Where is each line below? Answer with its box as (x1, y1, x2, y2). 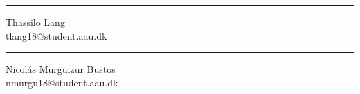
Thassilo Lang (6, 15, 65, 29)
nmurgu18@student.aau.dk (6, 75, 118, 89)
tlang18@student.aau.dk (6, 28, 107, 43)
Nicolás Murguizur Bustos (6, 62, 116, 76)
